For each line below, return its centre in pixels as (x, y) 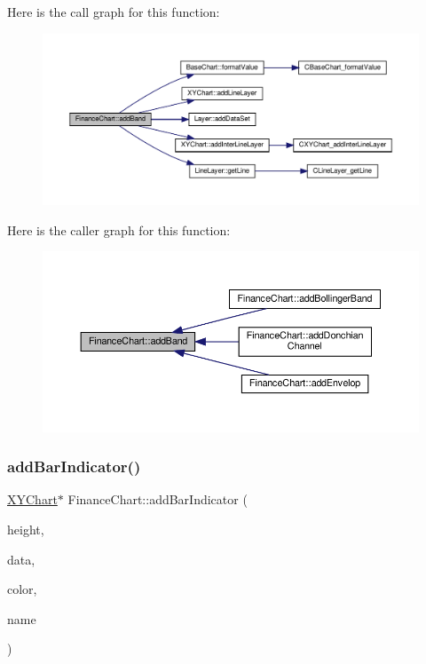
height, (26, 529)
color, (22, 589)
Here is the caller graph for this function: (119, 229)
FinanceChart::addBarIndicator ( (158, 499)
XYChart (32, 499)
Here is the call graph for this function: (114, 12)
